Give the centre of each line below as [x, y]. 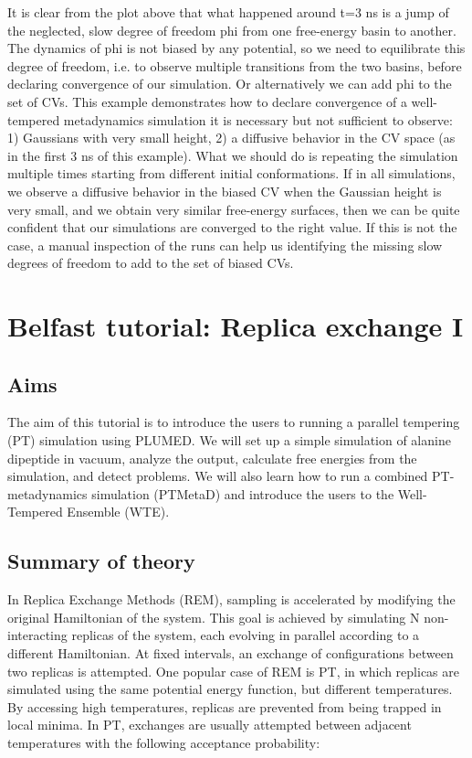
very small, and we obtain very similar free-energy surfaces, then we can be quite [234, 209]
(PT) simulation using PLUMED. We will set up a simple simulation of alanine [229, 440]
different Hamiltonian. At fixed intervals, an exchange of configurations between [231, 653]
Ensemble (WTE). [118, 512]
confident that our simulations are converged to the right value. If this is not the [232, 227]
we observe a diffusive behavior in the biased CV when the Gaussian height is [225, 191]
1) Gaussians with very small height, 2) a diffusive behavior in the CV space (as [231, 138]
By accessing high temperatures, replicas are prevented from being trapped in [225, 706]
